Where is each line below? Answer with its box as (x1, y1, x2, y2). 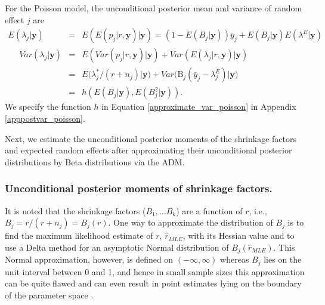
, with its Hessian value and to (182, 229, 295, 242)
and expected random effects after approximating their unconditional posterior (5, 144, 292, 156)
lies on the (264, 253, 302, 266)
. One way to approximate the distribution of (108, 216, 273, 229)
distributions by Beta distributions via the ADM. (5, 155, 185, 168)
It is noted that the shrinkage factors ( (5, 204, 146, 217)
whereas (220, 253, 249, 266)
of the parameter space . (5, 288, 94, 301)
